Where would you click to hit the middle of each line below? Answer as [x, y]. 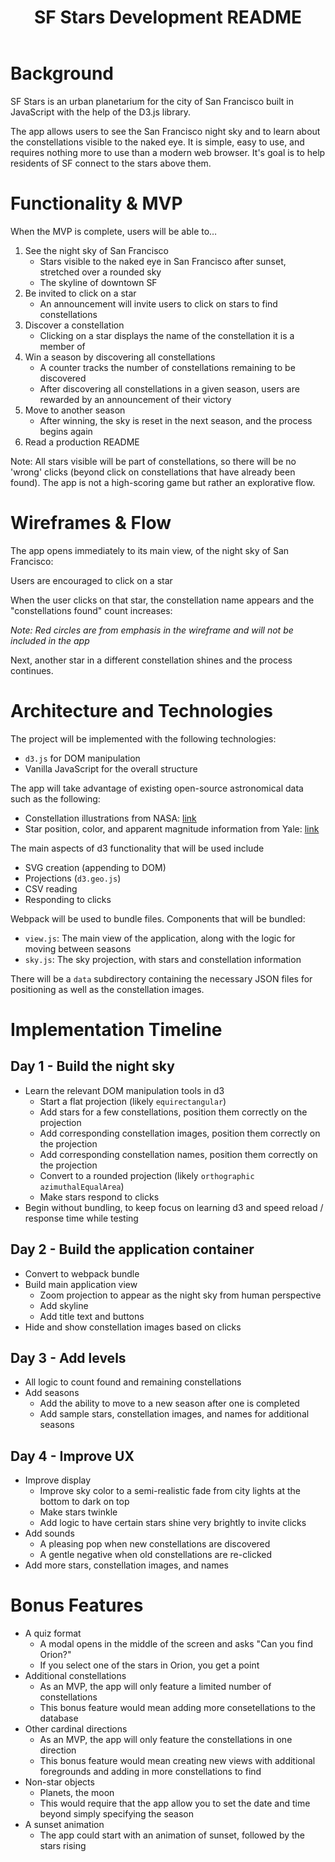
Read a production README [82, 442]
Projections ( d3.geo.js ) [73, 878]
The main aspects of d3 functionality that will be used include [137, 848]
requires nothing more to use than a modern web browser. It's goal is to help [168, 152]
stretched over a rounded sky [100, 272]
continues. [32, 670]
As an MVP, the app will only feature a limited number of [155, 1687]
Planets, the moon [77, 1793]
